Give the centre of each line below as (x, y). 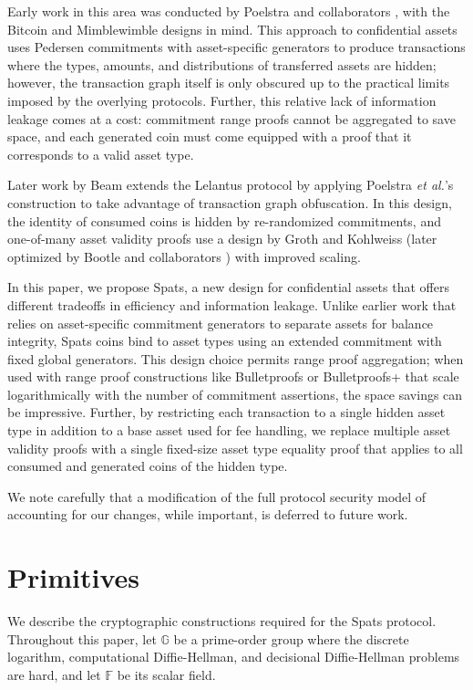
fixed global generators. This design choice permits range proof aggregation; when (236, 358)
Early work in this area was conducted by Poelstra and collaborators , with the (229, 11)
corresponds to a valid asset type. (101, 154)
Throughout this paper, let (82, 638)
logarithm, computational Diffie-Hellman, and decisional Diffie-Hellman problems (234, 657)
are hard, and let (54, 674)
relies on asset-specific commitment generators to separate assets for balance (221, 323)
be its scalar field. (166, 674)
